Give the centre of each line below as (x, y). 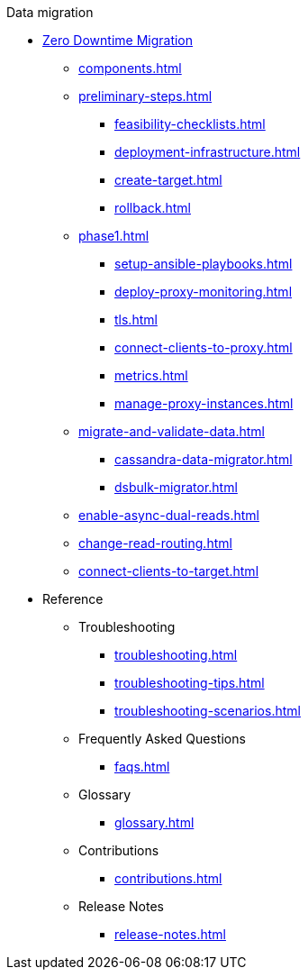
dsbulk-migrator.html (176, 487)
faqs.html (142, 767)
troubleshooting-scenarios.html (208, 711)
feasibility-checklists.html (190, 124)
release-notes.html (170, 934)
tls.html (136, 320)
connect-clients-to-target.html (169, 571)
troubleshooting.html (176, 655)
